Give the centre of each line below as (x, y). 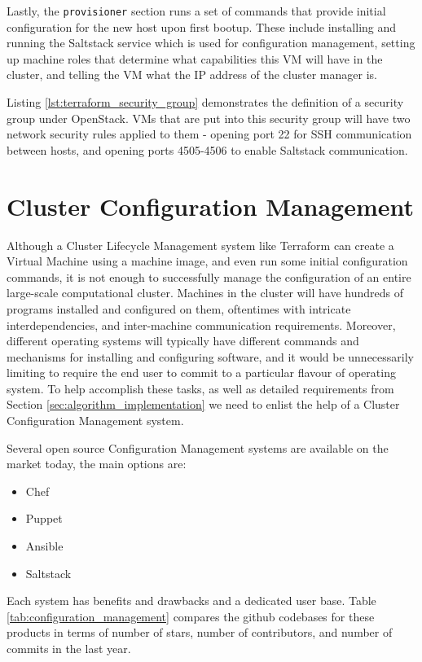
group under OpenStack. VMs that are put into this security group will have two (209, 118)
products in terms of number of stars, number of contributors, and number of (200, 632)
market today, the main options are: (97, 464)
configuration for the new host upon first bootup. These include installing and (202, 26)
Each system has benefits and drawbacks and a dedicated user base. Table (191, 601)
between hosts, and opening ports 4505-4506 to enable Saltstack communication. (207, 149)
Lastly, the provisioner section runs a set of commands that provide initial (196, 11)
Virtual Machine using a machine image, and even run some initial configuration (207, 261)
